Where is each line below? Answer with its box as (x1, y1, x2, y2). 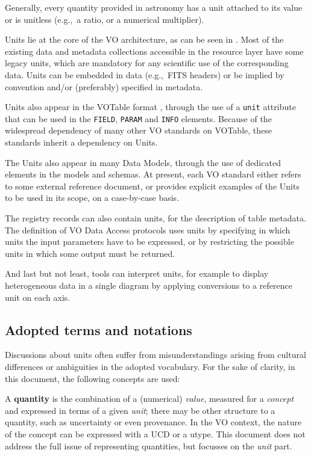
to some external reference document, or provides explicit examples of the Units (5, 179, 300, 192)
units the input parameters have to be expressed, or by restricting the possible (5, 235, 294, 248)
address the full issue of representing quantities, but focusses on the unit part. (5, 439, 292, 452)
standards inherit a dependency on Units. (5, 136, 158, 149)
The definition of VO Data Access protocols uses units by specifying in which (5, 223, 291, 236)
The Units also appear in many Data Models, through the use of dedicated (5, 156, 281, 168)
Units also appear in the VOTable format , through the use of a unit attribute (5, 100, 296, 113)
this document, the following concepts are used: (5, 372, 180, 384)
